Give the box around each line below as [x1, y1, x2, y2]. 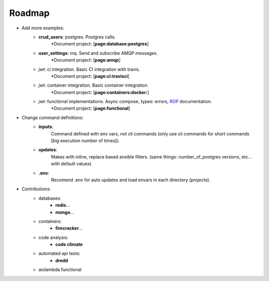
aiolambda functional [38, 267, 82, 273]
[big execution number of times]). [51, 138, 120, 144]
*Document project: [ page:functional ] [51, 105, 131, 112]
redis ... [55, 202, 70, 208]
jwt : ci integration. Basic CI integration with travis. [38, 66, 140, 72]
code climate [55, 242, 83, 248]
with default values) [51, 161, 92, 167]
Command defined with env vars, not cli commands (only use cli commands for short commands [51, 131, 250, 137]
